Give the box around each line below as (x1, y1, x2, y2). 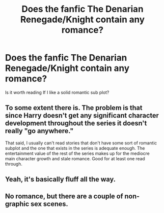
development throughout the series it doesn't (5, 119, 147, 128)
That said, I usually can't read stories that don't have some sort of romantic (5, 140, 157, 146)
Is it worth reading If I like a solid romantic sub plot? (5, 89, 109, 95)
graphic (5, 200, 29, 208)
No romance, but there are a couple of (5, 192, 124, 200)
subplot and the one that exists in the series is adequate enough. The (5, 145, 145, 151)
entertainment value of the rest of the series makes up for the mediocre (5, 150, 150, 156)
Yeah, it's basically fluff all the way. (5, 175, 116, 183)
